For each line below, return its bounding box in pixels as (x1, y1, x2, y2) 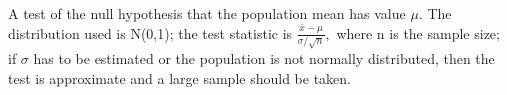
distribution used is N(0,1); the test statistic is (8, 22, 293, 43)
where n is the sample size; (336, 22, 500, 43)
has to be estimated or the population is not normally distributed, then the (33, 48, 495, 69)
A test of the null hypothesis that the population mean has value (8, 3, 406, 23)
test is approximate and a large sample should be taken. (8, 67, 351, 88)
